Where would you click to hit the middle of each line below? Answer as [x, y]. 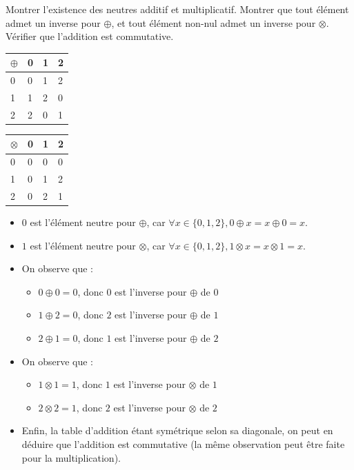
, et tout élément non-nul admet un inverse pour [214, 22]
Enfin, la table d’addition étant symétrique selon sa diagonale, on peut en [177, 430]
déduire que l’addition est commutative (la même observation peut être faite [183, 443]
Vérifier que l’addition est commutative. [90, 36]
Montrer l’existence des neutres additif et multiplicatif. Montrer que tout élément [177, 9]
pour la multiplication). [71, 457]
